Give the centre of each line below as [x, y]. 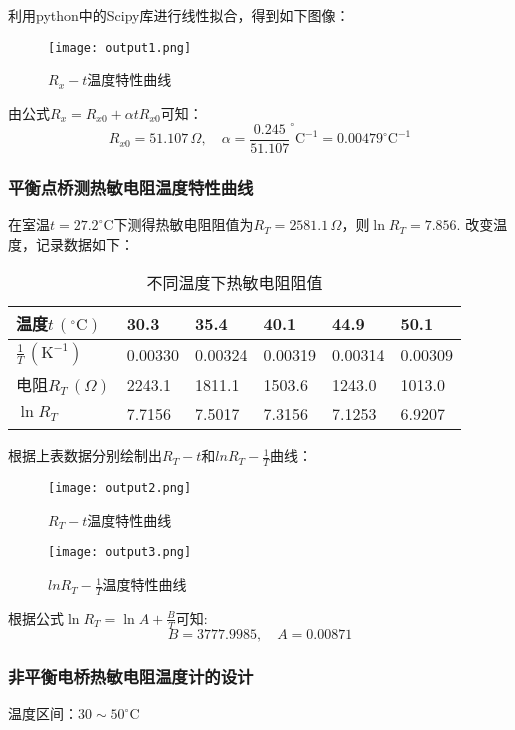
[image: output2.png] [120, 488]
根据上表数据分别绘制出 [85, 455]
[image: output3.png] [120, 552]
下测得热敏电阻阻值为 [183, 224]
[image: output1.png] [120, 47]
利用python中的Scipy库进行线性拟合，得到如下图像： [179, 15]
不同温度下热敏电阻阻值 [234, 283]
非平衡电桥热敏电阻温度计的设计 [131, 675]
